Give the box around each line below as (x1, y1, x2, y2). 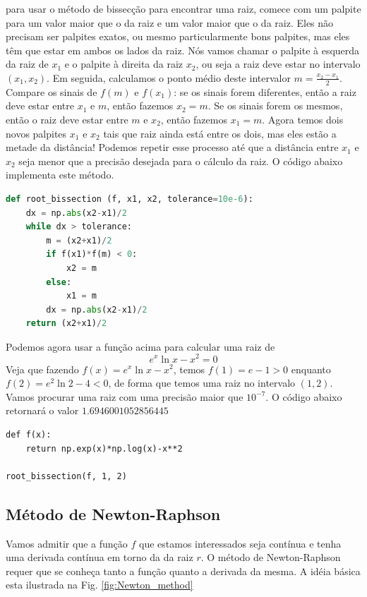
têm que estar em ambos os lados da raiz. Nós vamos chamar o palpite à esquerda (6, 42, 360, 57)
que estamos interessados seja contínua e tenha (138, 536, 342, 550)
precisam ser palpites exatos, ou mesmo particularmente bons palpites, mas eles (6, 29, 350, 44)
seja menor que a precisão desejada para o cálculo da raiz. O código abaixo (18, 153, 343, 168)
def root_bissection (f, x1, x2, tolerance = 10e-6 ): (6, 193, 253, 204)
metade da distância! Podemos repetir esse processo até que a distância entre (6, 140, 339, 155)
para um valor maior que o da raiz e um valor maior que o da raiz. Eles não (6, 15, 334, 30)
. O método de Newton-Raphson (200, 550, 341, 565)
